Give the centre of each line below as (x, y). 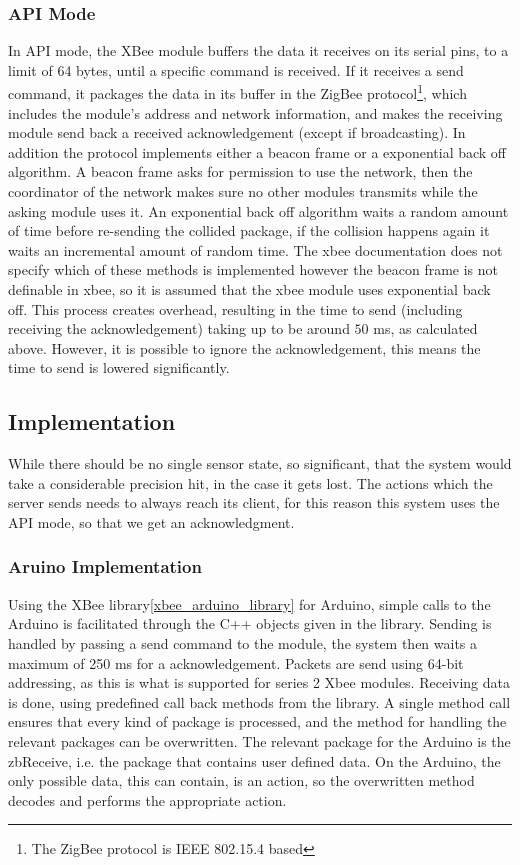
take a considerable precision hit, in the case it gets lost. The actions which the (250, 482)
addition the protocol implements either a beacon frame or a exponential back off (257, 151)
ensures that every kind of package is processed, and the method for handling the (257, 721)
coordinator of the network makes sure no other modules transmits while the (243, 191)
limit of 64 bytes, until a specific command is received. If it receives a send (236, 69)
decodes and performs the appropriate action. (147, 799)
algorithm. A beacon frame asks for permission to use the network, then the (240, 171)
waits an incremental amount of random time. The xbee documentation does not (255, 249)
